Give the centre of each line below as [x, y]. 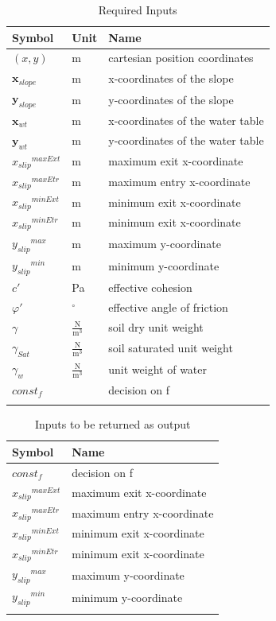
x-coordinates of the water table [186, 120]
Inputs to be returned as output [113, 424]
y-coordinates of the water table [186, 140]
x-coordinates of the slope [171, 78]
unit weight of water [158, 369]
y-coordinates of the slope [171, 99]
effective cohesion [150, 287]
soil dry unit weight [156, 326]
